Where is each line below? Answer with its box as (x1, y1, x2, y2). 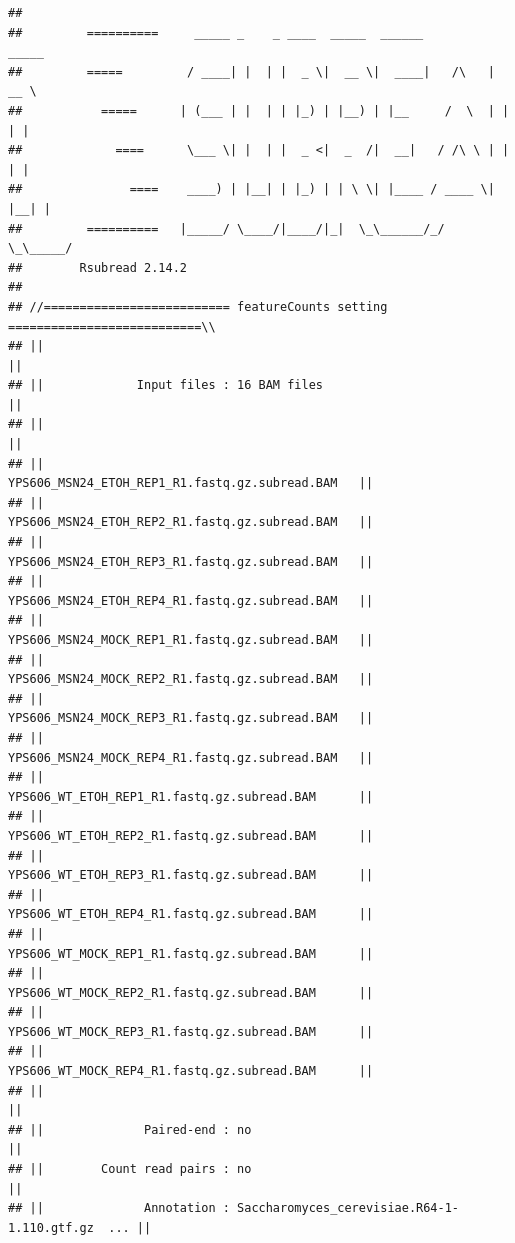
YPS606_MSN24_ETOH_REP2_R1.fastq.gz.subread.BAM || (8, 515, 374, 530)
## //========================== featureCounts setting (8, 299, 388, 314)
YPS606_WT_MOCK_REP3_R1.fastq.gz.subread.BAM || (8, 1024, 374, 1039)
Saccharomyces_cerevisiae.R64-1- (237, 1201, 460, 1216)
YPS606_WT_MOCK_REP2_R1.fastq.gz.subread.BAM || (8, 985, 374, 1000)
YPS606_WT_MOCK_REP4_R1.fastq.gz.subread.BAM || (8, 1064, 374, 1079)
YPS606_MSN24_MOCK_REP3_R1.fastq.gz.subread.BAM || (8, 711, 374, 726)
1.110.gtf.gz (8, 1220, 94, 1235)
